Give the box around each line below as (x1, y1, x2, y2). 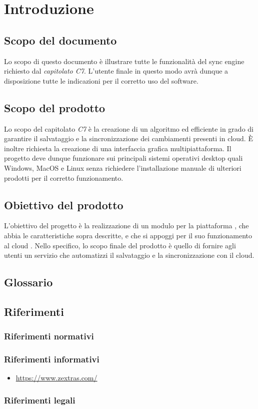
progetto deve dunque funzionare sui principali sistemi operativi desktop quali (4, 153, 243, 163)
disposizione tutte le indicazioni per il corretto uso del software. (4, 75, 198, 86)
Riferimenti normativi (4, 330, 94, 342)
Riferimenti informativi (4, 353, 99, 365)
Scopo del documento (4, 32, 117, 48)
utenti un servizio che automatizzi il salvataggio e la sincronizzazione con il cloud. (4, 250, 254, 260)
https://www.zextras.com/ (15, 372, 97, 383)
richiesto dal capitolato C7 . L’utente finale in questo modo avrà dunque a (4, 66, 228, 76)
